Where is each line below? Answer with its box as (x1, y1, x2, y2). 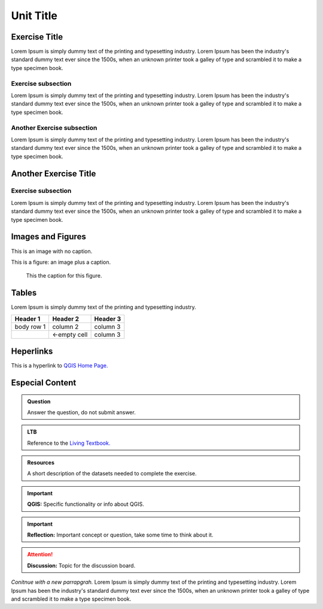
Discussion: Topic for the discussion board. (27, 562, 136, 569)
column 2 (52, 322, 79, 331)
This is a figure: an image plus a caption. (11, 258, 111, 266)
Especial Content (11, 378, 77, 388)
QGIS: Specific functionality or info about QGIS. (27, 501, 145, 508)
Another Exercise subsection (11, 123, 97, 132)
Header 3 (94, 315, 121, 323)
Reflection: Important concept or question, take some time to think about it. (27, 531, 214, 539)
